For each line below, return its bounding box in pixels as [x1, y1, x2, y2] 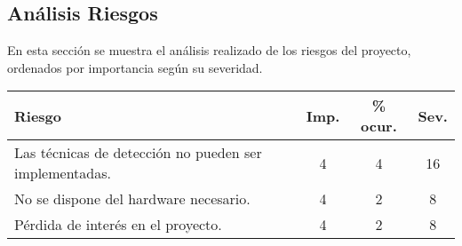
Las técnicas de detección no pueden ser [14, 142, 262, 163]
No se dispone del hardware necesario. [14, 188, 251, 210]
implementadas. [14, 163, 111, 184]
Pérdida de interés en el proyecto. [14, 214, 222, 235]
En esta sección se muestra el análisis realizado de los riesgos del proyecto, [7, 41, 411, 60]
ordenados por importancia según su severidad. [7, 58, 263, 76]
